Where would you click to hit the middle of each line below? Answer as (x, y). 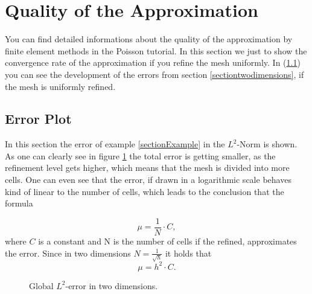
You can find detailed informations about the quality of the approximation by (149, 39)
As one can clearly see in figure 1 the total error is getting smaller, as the (140, 155)
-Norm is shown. (267, 144)
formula (19, 203)
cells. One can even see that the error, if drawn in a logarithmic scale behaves (148, 180)
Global (41, 285)
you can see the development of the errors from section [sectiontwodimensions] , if (154, 74)
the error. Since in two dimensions (68, 253)
